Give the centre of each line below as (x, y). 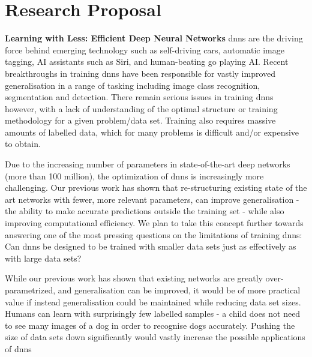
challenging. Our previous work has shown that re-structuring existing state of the (156, 187)
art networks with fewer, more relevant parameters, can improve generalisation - (152, 199)
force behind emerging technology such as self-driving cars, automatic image (145, 49)
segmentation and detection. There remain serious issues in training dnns (139, 97)
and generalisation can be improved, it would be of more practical (179, 290)
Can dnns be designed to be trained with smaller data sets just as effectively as (151, 246)
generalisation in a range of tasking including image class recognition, (133, 85)
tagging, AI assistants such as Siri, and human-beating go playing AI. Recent (147, 61)
